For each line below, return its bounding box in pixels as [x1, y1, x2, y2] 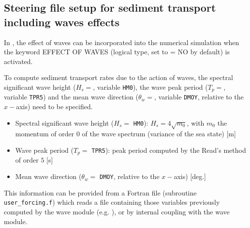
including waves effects [4, 14, 120, 29]
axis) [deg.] [174, 171, 206, 181]
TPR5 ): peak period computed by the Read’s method [91, 145, 246, 155]
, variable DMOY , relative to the [154, 92, 244, 102]
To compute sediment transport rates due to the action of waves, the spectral [4, 72, 233, 82]
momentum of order [15, 129, 74, 139]
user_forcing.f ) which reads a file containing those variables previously [4, 197, 220, 207]
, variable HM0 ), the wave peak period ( [93, 81, 208, 92]
